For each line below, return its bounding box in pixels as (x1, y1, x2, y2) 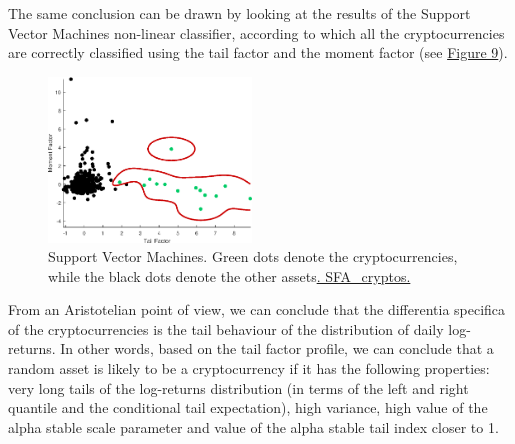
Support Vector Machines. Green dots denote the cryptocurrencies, (48, 246, 458, 267)
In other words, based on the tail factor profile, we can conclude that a (60, 338, 494, 359)
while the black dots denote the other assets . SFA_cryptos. (48, 265, 411, 286)
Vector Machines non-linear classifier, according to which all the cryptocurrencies (8, 22, 505, 43)
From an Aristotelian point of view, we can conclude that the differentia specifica (8, 299, 506, 320)
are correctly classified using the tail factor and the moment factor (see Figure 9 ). (8, 42, 508, 63)
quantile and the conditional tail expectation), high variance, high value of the (8, 397, 488, 418)
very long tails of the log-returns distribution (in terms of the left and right (8, 377, 469, 398)
